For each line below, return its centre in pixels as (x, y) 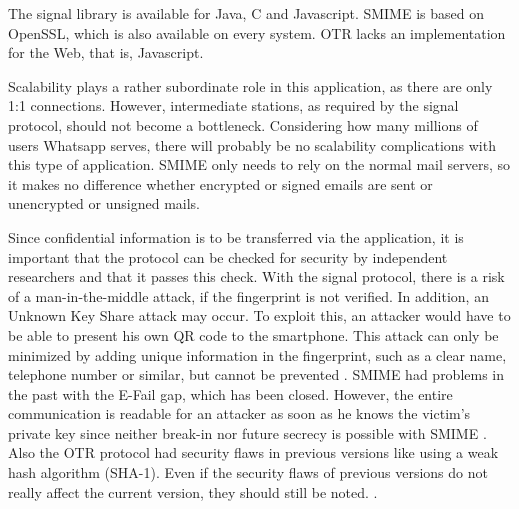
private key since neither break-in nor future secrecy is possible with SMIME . (247, 432)
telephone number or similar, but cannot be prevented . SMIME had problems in (256, 374)
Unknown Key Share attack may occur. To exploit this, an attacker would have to (259, 315)
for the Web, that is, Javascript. (106, 52)
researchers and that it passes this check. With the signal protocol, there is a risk (256, 276)
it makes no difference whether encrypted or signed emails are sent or (220, 183)
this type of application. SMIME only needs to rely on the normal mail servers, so (259, 164)
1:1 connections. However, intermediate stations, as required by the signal (233, 105)
